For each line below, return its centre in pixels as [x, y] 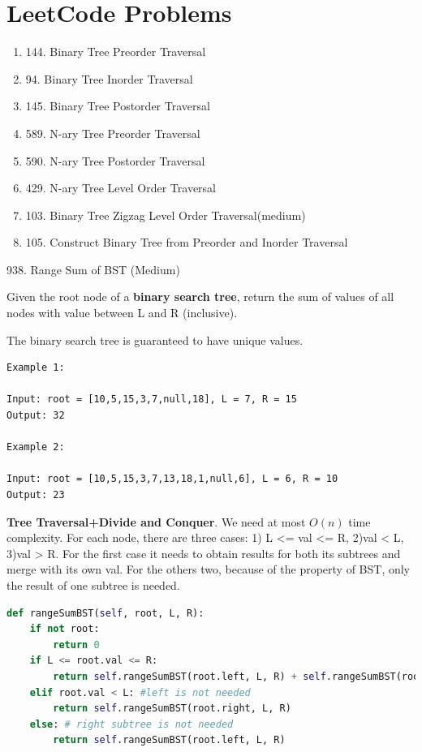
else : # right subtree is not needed [131, 724]
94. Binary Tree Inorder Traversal [109, 78]
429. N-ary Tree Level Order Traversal [121, 188]
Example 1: [36, 368]
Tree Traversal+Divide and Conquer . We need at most [156, 521]
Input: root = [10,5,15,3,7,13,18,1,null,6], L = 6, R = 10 [172, 479]
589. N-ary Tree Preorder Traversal [113, 133]
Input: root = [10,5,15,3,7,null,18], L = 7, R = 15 [152, 400]
